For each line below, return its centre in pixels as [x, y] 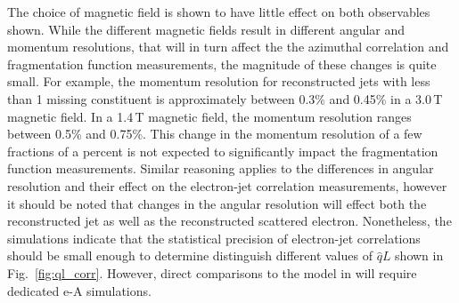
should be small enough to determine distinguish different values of [190, 255]
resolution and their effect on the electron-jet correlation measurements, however [227, 185]
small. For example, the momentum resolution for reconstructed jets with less [219, 81]
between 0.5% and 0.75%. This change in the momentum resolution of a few [215, 134]
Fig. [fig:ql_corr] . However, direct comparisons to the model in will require [212, 272]
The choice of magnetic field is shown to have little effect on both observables [219, 12]
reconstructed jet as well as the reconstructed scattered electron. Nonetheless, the [229, 221]
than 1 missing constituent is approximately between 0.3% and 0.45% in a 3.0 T [225, 98]
